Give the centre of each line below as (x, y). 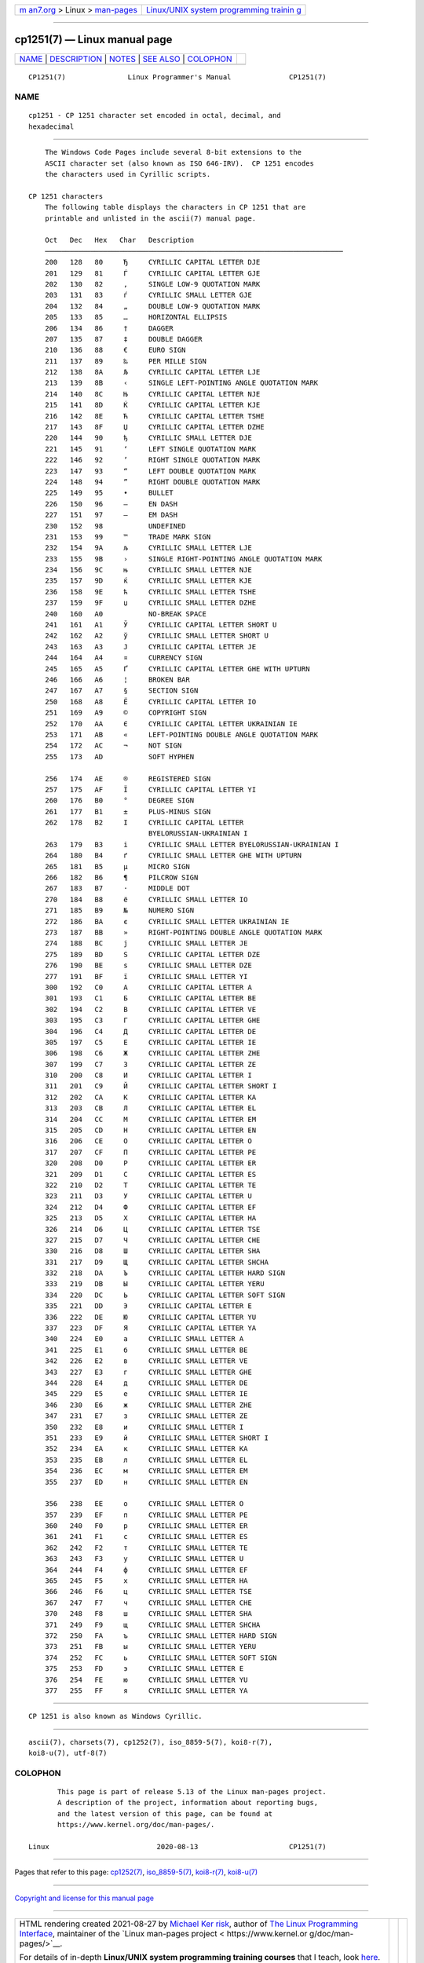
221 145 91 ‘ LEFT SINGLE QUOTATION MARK (150, 449)
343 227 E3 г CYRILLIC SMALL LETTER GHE (148, 1372)
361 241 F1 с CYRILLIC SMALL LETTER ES (146, 1537)
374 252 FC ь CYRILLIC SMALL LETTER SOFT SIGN (161, 1658)
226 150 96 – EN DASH (111, 504)
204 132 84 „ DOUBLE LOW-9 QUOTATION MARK (152, 306)
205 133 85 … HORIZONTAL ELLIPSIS (136, 317)
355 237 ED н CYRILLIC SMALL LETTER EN (146, 1482)
